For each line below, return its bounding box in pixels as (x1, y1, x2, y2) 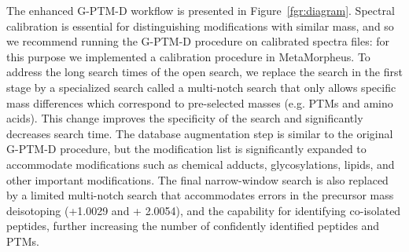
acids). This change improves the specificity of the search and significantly (6, 110, 363, 126)
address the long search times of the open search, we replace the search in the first (6, 64, 403, 80)
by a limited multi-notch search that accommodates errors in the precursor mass (6, 187, 394, 203)
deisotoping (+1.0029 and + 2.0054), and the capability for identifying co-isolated (6, 202, 401, 218)
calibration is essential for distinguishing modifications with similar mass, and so (6, 17, 394, 34)
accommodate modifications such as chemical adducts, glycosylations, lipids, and (6, 155, 395, 172)
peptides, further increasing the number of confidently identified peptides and (6, 217, 380, 234)
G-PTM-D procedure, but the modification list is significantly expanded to (6, 141, 367, 157)
